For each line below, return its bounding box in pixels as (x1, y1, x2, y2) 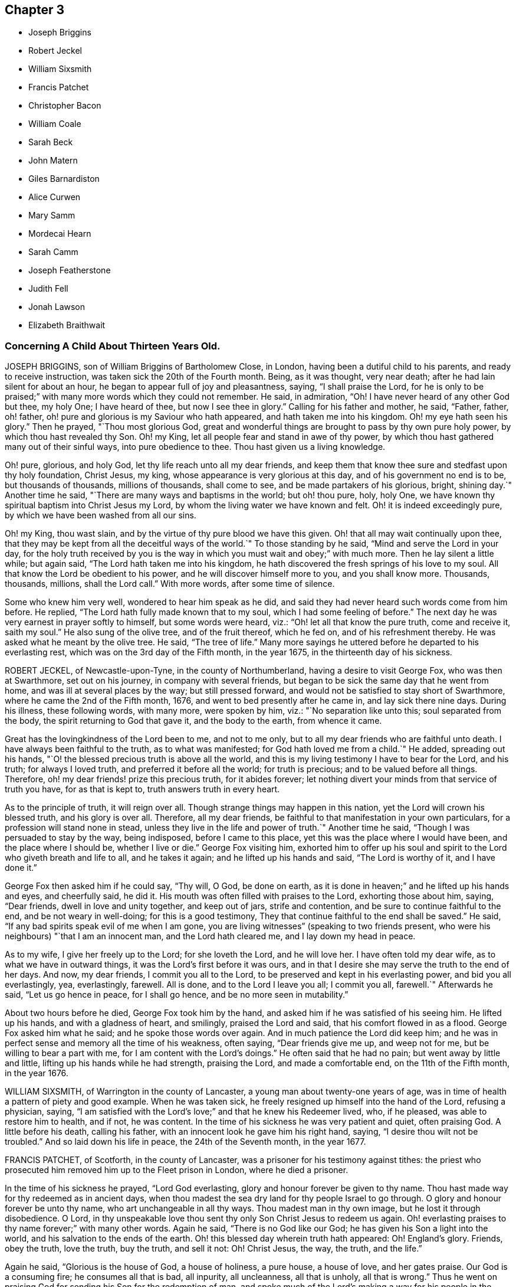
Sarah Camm (28, 247, 78, 257)
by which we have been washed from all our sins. (5, 510, 196, 521)
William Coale (28, 119, 81, 129)
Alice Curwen (28, 192, 81, 202)
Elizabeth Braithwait (28, 320, 106, 331)
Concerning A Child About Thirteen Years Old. (5, 339, 221, 352)
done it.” (5, 863, 37, 873)
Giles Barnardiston (28, 174, 100, 184)
